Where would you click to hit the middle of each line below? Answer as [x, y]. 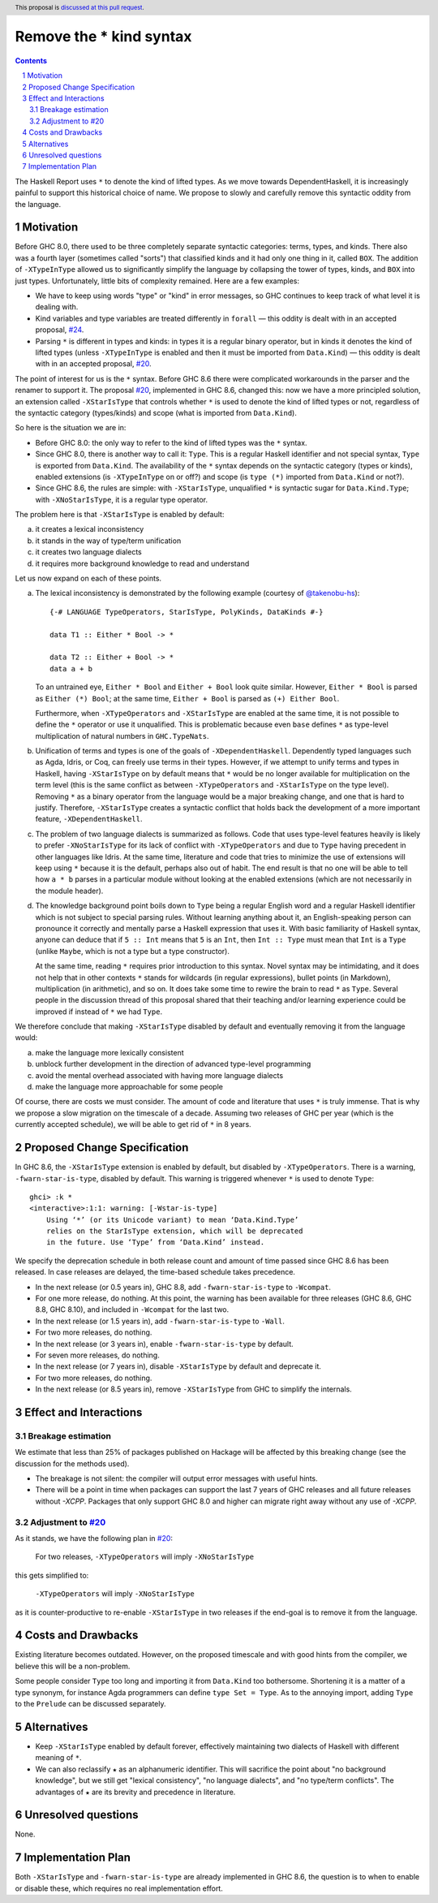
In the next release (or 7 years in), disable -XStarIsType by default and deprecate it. [178, 1366]
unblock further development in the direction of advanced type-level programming [173, 1064]
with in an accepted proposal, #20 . [93, 364]
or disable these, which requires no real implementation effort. [119, 1888]
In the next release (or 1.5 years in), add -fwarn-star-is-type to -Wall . [160, 1321]
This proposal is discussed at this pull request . [80, 7]
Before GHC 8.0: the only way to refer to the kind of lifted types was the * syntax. [171, 442]
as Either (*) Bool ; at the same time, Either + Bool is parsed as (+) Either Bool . [187, 698]
